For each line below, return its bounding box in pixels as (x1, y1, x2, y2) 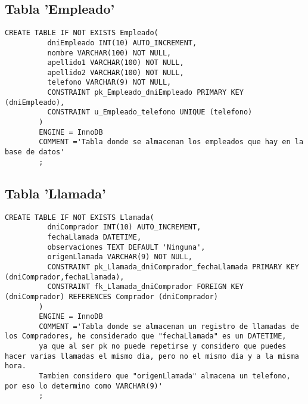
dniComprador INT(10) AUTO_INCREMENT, (47, 223, 201, 232)
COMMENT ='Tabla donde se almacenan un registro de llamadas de (39, 322, 299, 331)
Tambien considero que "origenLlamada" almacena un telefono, (39, 372, 291, 381)
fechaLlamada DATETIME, (47, 232, 142, 241)
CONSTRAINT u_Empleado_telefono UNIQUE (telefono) (47, 108, 253, 117)
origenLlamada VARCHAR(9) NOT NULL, (47, 253, 192, 262)
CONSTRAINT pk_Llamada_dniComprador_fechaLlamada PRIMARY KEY (47, 262, 299, 271)
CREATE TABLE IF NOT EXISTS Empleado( (5, 29, 158, 38)
